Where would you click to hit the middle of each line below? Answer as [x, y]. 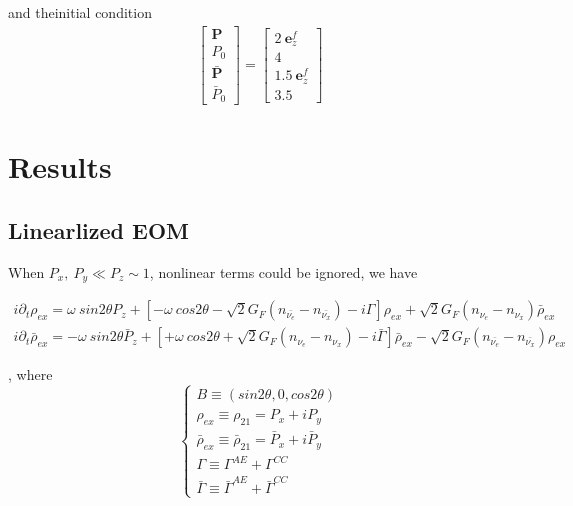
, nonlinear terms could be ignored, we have [283, 271]
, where [30, 374]
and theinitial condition [80, 12]
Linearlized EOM [99, 229]
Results [60, 166]
